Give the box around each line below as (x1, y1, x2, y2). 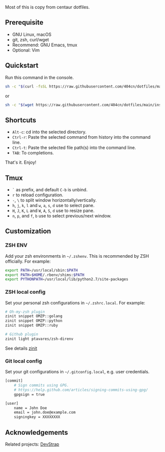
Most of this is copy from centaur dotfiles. (5, 4, 90, 10)
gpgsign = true (14, 392, 45, 397)
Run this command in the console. (5, 74, 74, 80)
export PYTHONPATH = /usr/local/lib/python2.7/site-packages (5, 277, 129, 282)
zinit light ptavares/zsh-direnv (5, 336, 74, 341)
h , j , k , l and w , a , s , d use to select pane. (12, 203, 95, 208)
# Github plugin (5, 332, 38, 337)
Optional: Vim (12, 47, 40, 53)
